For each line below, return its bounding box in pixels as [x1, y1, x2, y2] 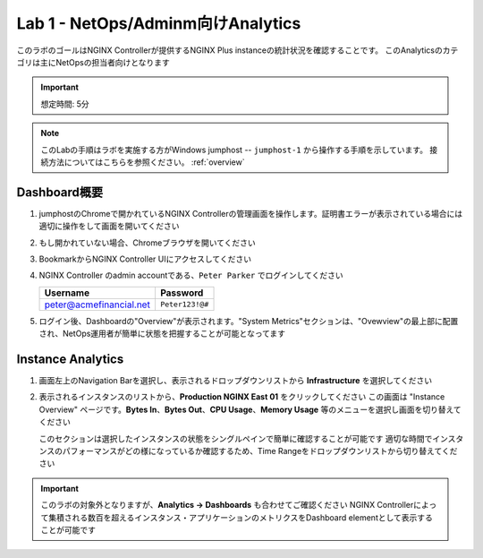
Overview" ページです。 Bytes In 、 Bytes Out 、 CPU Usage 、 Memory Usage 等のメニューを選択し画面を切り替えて [38, 404, 462, 415]
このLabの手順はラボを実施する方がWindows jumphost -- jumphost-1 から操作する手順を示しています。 [40, 144, 428, 155]
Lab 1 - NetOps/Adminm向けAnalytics [16, 13, 301, 33]
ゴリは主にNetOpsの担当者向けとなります [16, 56, 170, 67]
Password [159, 287, 204, 299]
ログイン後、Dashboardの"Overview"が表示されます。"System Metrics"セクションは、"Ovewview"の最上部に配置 [38, 315, 459, 326]
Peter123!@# [159, 300, 209, 309]
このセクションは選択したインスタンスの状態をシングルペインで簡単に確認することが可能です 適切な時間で [38, 433, 433, 443]
